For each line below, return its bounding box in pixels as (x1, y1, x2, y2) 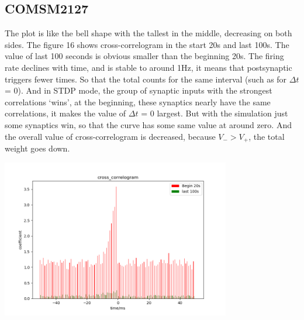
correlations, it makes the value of (5, 107, 126, 119)
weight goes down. (5, 142, 70, 154)
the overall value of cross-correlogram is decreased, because (5, 130, 216, 142)
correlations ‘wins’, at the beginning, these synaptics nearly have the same (5, 95, 271, 108)
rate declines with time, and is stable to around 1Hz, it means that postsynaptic (5, 61, 292, 73)
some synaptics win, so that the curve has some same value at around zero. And (5, 118, 292, 130)
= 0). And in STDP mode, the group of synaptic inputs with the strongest (5, 84, 272, 97)
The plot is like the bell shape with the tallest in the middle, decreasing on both (5, 27, 292, 39)
